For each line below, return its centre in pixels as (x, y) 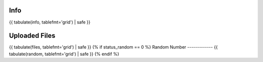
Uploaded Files (32, 36)
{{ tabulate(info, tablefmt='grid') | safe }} (50, 22)
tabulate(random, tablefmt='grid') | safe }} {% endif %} (64, 54)
